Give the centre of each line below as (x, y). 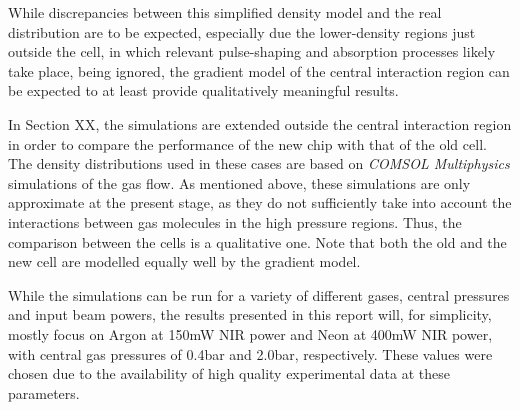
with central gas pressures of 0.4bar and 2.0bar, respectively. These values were (250, 353)
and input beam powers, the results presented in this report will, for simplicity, (250, 314)
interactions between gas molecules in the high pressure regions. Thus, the (235, 221)
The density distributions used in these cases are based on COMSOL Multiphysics (259, 163)
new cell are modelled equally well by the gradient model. (184, 261)
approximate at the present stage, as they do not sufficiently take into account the (260, 202)
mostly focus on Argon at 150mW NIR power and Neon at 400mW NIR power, (250, 333)
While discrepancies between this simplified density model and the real (225, 12)
